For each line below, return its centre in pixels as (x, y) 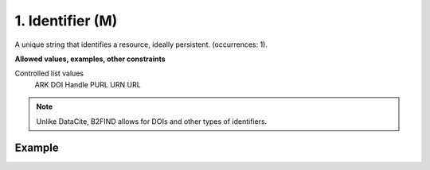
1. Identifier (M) (66, 21)
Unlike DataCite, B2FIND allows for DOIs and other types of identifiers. (152, 121)
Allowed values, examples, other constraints (90, 59)
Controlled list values (49, 73)
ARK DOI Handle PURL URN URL (88, 84)
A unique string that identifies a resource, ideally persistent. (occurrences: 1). (141, 44)
